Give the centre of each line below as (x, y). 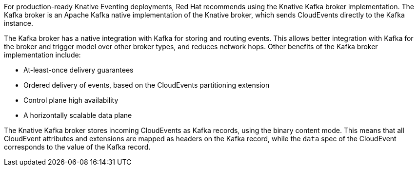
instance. (19, 23)
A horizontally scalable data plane (78, 115)
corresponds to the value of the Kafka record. (77, 147)
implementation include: (42, 55)
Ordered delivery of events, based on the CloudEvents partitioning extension (147, 85)
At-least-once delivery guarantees (79, 70)
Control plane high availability (71, 100)
